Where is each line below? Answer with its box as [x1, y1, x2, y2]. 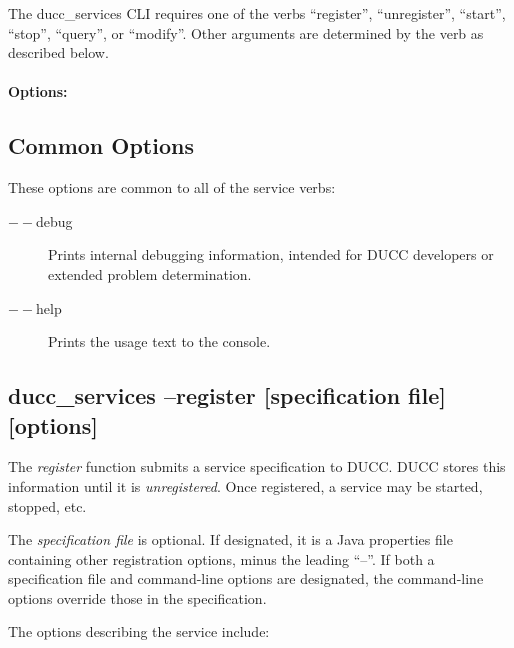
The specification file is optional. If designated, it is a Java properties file [8, 529, 453, 550]
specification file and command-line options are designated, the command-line [8, 568, 484, 589]
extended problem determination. [48, 263, 252, 284]
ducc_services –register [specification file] [8, 380, 446, 411]
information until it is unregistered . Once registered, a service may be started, [8, 475, 483, 496]
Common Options [8, 130, 194, 161]
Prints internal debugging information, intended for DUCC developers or [48, 244, 494, 265]
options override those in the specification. [8, 587, 267, 608]
